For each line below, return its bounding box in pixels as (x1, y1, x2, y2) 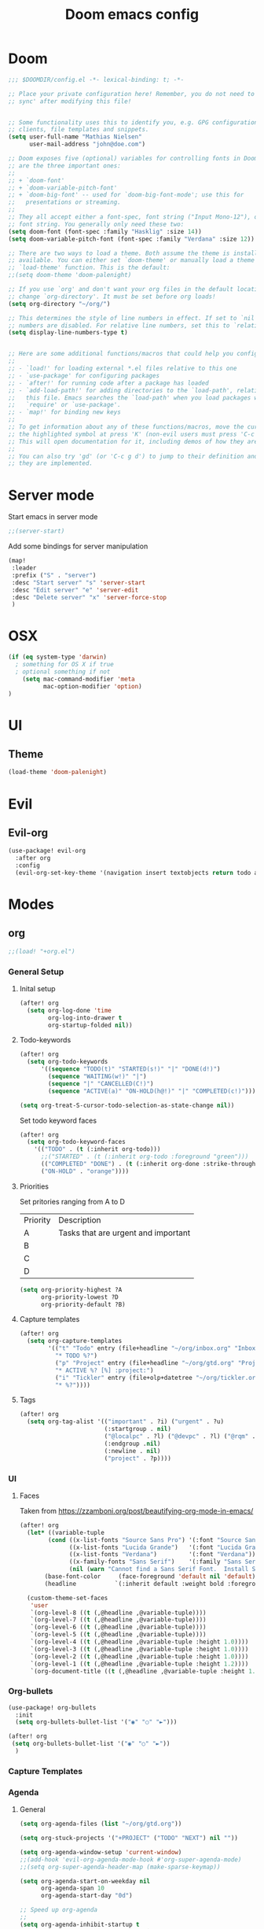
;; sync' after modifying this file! (8, 97, 132, 105)
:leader (11, 564, 37, 572)
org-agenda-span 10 (40, 1884, 104, 1893)
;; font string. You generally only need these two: (8, 220, 185, 228)
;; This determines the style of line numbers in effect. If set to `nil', (8, 314, 262, 322)
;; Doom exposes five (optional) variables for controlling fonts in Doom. (8, 155, 262, 163)
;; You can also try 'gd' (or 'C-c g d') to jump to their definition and (8, 452, 258, 460)
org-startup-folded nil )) (48, 1021, 133, 1029)
